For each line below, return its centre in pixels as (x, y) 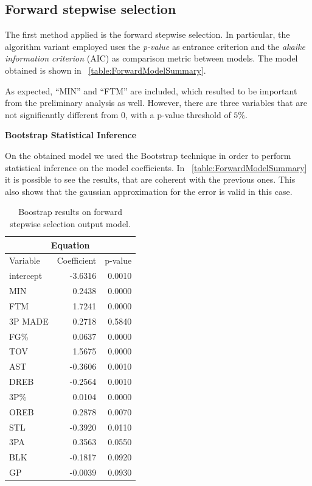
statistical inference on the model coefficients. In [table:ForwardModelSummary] (156, 167)
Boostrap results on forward (71, 212)
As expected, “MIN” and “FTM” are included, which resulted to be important (151, 90)
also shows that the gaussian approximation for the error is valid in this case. (149, 191)
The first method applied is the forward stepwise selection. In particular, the (147, 34)
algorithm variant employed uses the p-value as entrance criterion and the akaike (155, 46)
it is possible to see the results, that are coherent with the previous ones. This (150, 179)
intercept (26, 276)
